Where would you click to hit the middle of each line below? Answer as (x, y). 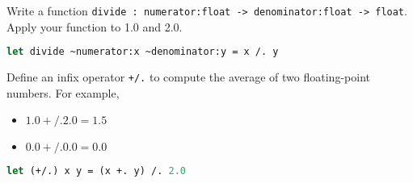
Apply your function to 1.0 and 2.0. (95, 26)
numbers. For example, (63, 92)
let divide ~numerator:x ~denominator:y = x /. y (143, 52)
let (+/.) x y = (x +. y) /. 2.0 (96, 171)
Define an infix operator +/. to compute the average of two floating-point (188, 77)
